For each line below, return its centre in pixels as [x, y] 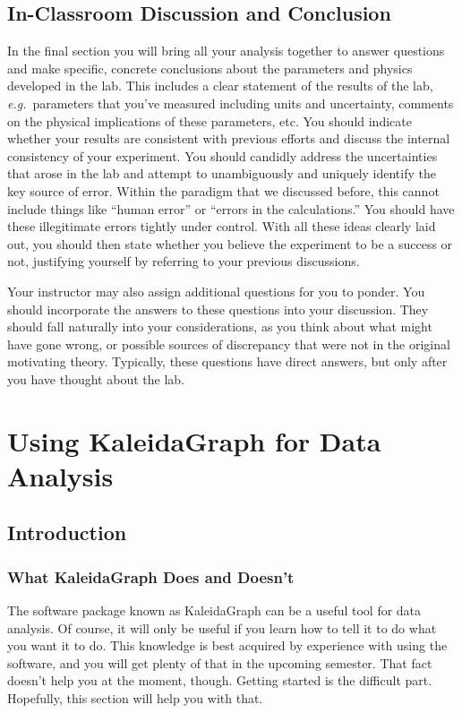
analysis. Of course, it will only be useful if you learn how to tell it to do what [222, 627]
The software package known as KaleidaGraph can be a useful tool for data [214, 610]
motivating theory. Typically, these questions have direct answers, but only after [227, 361]
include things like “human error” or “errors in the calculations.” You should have [231, 208]
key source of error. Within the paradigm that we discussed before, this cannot [223, 190]
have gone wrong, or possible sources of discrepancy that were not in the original [229, 344]
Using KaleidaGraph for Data [194, 440]
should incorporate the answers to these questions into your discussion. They [218, 309]
